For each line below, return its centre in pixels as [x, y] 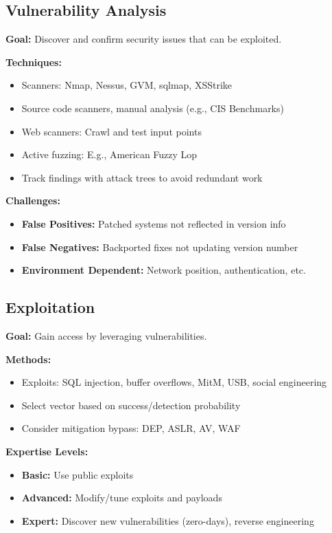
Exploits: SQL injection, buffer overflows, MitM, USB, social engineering [174, 382]
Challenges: [33, 200]
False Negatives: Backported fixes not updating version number [160, 247]
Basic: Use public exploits [78, 474]
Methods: [28, 359]
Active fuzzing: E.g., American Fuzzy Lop [109, 154]
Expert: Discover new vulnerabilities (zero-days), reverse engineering [168, 520]
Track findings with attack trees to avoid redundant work [142, 177]
